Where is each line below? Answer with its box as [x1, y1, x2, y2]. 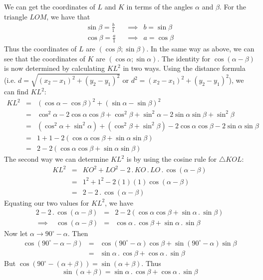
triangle [4, 11, 27, 21]
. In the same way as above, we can [146, 43, 255, 53]
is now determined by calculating [4, 63, 105, 73]
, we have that [46, 11, 90, 21]
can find [4, 86, 29, 97]
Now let [4, 228, 28, 239]
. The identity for [157, 53, 211, 63]
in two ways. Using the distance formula [123, 63, 246, 73]
